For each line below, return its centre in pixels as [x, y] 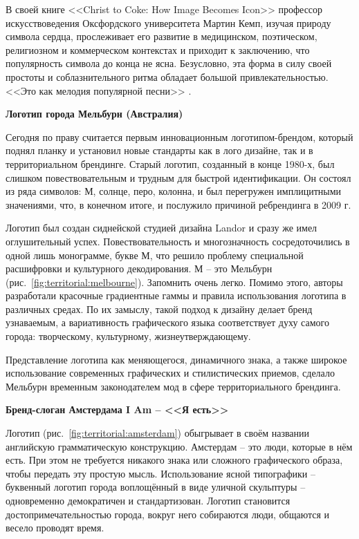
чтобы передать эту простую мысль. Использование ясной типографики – [160, 473]
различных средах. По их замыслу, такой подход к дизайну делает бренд [159, 309]
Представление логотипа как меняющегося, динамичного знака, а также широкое [176, 359]
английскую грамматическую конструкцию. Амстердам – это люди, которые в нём [179, 446]
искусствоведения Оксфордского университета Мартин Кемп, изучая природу [168, 22]
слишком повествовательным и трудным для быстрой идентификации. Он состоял [178, 177]
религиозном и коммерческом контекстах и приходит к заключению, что [158, 49]
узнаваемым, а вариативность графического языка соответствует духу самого [167, 322]
